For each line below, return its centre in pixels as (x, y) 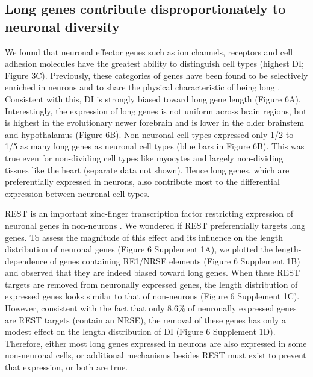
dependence (26, 260)
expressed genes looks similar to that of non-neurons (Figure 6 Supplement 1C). (152, 296)
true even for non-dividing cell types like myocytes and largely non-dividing (144, 157)
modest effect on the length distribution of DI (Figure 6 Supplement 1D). (140, 332)
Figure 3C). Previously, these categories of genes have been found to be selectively (156, 75)
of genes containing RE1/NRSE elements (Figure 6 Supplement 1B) (175, 260)
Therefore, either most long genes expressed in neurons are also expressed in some (156, 343)
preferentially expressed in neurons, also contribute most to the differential (142, 182)
